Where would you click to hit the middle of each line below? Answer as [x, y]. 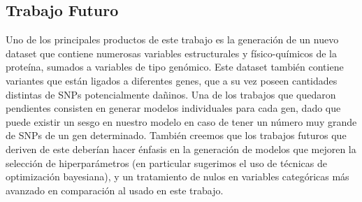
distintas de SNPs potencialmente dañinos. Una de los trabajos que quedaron [171, 94]
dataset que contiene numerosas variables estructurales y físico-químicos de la [171, 53]
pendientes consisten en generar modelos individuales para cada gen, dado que [173, 108]
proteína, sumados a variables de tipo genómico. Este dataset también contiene [175, 67]
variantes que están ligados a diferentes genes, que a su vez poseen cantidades [172, 80]
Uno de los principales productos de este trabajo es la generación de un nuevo [172, 39]
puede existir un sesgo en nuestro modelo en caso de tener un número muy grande [181, 121]
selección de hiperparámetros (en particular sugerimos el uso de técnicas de [166, 163]
